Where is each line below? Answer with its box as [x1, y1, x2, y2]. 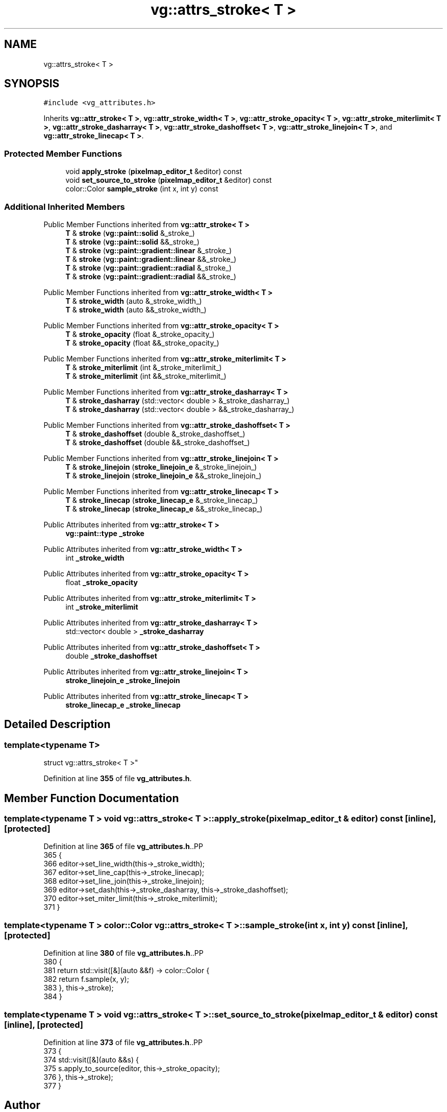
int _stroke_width [65, 553, 125, 562]
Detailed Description [4, 718, 111, 731]
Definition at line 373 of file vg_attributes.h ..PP [43, 1037, 203, 1047]
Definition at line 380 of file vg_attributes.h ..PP [43, 949, 204, 958]
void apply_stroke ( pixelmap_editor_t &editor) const [65, 167, 242, 176]
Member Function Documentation [4, 791, 179, 805]
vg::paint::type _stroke [65, 528, 144, 538]
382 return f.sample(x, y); [43, 975, 129, 984]
